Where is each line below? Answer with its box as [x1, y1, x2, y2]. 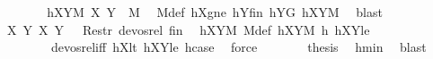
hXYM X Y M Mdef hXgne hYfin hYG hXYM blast [47, 3, 383, 21]
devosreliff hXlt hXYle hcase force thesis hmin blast [50, 38, 427, 56]
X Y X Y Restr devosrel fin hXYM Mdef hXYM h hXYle [6, 20, 370, 38]
